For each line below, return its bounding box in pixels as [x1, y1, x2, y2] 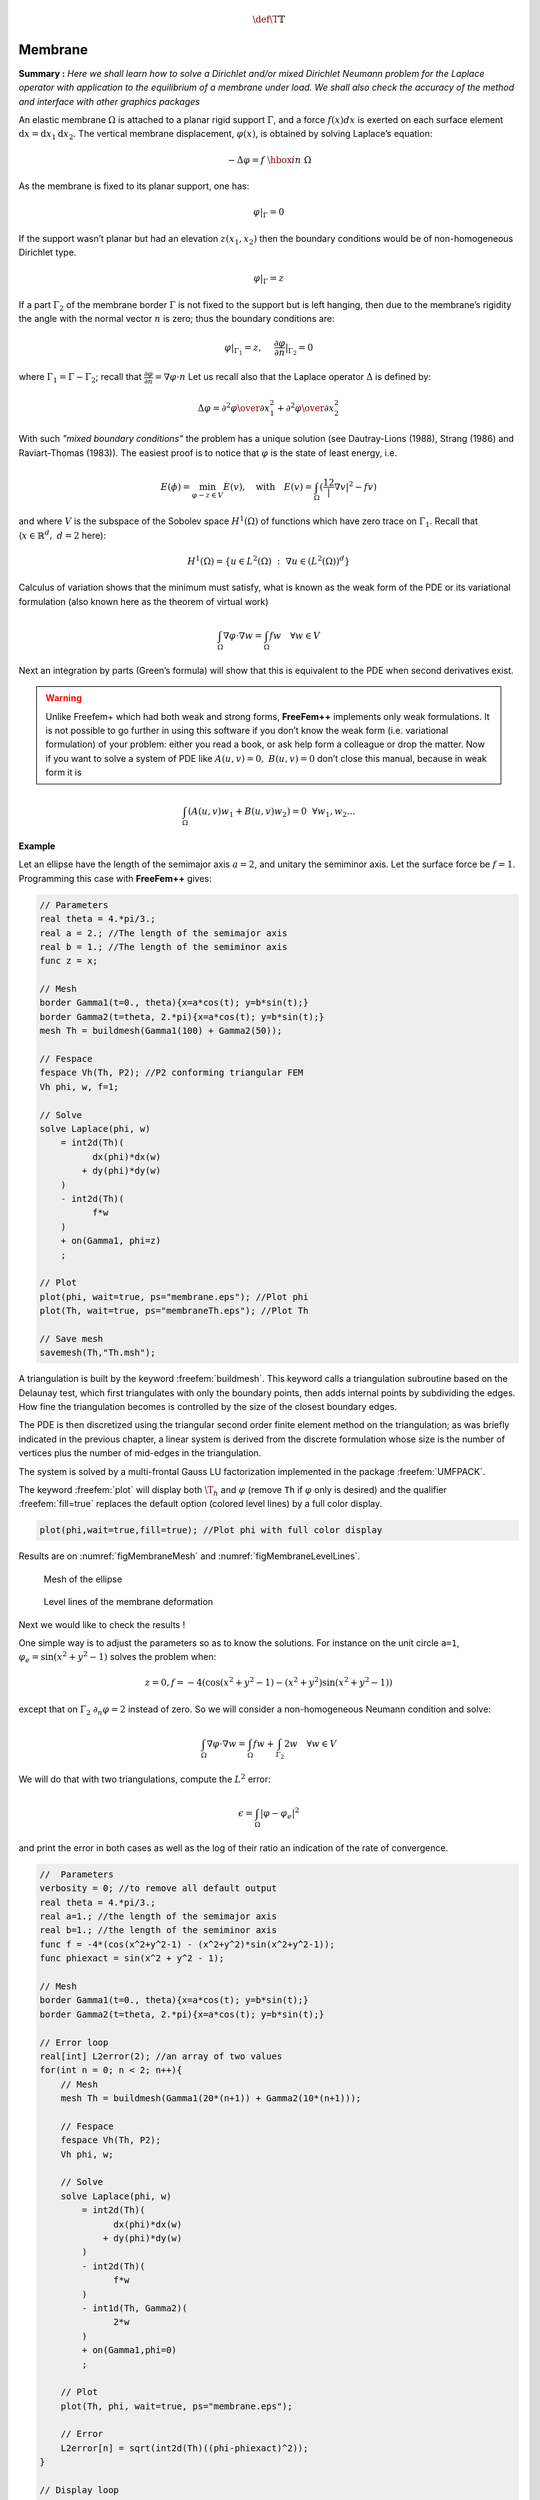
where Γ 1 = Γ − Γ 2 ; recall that [18, 371, 142, 385]
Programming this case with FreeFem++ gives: [18, 872, 212, 884]
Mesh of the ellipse [43, 1573, 123, 1585]
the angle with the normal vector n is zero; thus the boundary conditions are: [18, 313, 335, 325]
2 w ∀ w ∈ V [283, 1738, 337, 1750]
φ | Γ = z [253, 273, 285, 287]
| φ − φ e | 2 [260, 1806, 300, 1821]
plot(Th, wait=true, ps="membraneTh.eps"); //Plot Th [39, 1305, 309, 1317]
